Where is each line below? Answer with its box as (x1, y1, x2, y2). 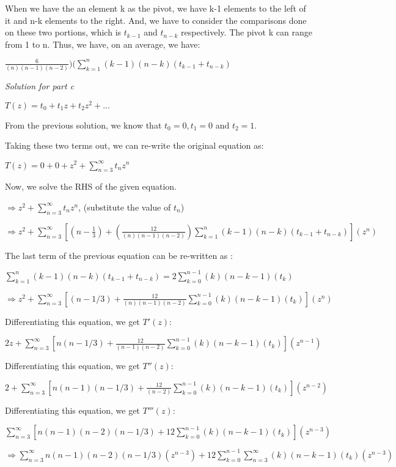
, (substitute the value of (78, 200, 171, 213)
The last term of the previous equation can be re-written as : (5, 248, 233, 261)
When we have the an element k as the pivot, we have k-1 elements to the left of (5, 2, 306, 14)
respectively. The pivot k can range (181, 26, 312, 39)
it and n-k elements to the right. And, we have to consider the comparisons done (5, 13, 307, 26)
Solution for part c (5, 80, 75, 92)
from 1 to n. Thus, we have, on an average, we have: (5, 37, 200, 50)
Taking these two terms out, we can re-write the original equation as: (5, 139, 264, 152)
